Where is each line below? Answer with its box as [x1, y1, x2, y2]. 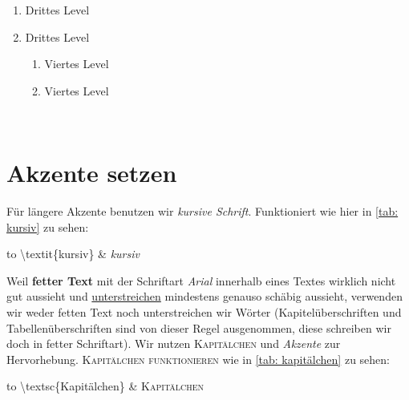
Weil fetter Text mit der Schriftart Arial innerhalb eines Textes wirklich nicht [6, 272, 396, 289]
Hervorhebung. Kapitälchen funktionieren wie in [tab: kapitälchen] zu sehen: [6, 350, 390, 367]
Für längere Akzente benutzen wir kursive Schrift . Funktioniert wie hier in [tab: [6, 203, 399, 220]
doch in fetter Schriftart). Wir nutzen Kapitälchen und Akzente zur [6, 335, 341, 352]
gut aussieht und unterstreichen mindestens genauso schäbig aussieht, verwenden [6, 288, 403, 305]
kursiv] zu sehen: [6, 218, 89, 235]
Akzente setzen [6, 156, 177, 189]
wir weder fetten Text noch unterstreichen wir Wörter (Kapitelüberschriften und [6, 304, 402, 321]
